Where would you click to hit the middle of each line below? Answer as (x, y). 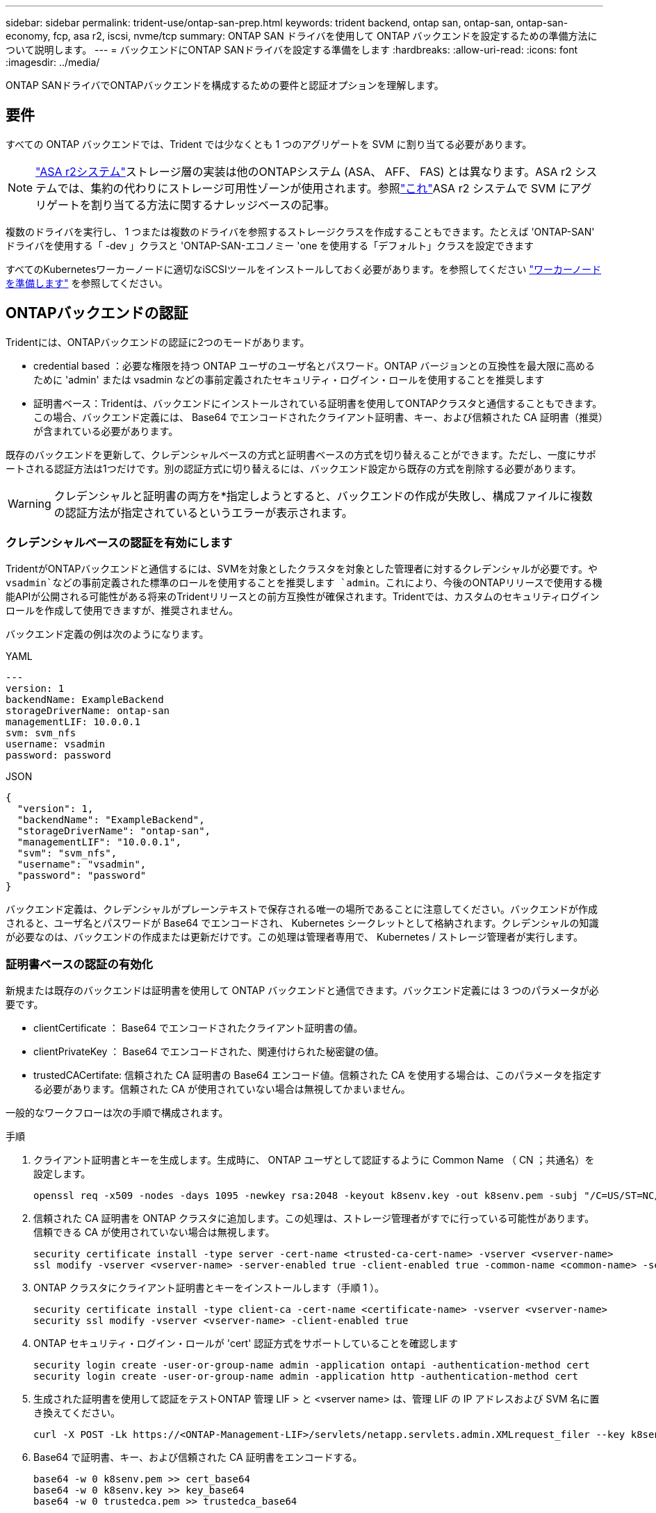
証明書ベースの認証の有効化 (79, 964)
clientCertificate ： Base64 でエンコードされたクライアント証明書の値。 (198, 1028)
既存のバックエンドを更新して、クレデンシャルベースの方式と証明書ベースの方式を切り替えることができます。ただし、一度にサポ (301, 454)
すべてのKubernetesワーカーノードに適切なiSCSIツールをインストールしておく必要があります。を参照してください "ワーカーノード (304, 269)
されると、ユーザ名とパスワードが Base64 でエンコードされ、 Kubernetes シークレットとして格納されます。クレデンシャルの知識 (302, 923)
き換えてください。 (77, 1413)
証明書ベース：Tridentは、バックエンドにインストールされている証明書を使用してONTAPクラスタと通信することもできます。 (318, 403)
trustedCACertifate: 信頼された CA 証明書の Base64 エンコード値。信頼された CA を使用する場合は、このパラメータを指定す (318, 1075)
